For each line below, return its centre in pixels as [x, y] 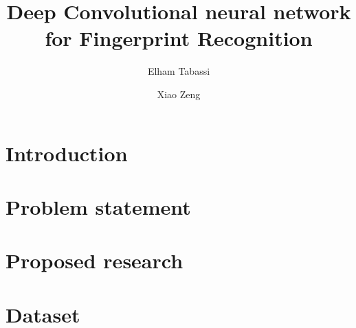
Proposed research [94, 260]
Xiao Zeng [179, 94]
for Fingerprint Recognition [179, 38]
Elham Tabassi [179, 71]
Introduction [67, 153]
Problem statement [98, 206]
